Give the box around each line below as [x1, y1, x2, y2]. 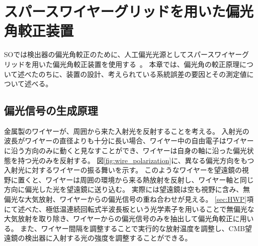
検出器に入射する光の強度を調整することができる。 [24, 233, 192, 243]
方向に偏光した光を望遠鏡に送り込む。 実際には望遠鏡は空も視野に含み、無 [4, 184, 250, 194]
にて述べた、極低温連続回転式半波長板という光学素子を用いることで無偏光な [4, 203, 255, 214]
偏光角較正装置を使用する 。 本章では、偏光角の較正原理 [52, 59, 240, 69]
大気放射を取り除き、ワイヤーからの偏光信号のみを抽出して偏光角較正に [4, 213, 240, 224]
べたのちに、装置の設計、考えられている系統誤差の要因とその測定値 [24, 68, 247, 79]
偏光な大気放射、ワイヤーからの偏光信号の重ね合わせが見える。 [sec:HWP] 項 [4, 194, 254, 204]
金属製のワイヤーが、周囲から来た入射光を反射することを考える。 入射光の [4, 125, 250, 136]
